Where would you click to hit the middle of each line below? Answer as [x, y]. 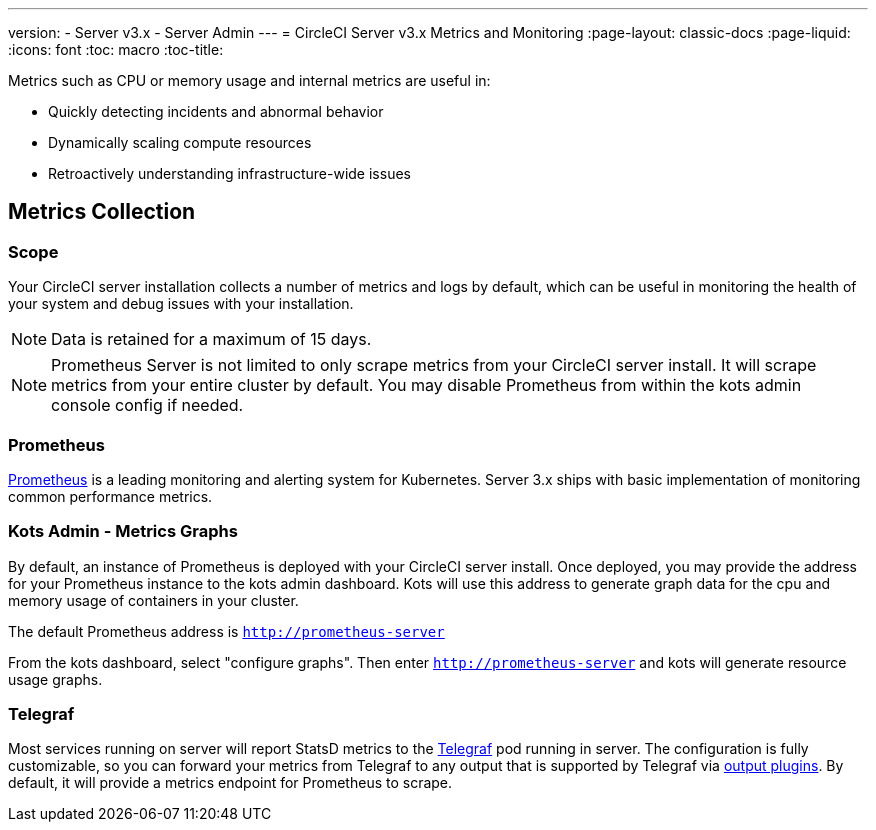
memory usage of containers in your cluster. [153, 600]
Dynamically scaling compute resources [180, 142]
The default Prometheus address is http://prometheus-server [226, 631]
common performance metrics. [110, 496]
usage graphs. [55, 679]
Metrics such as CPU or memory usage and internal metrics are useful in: [249, 80]
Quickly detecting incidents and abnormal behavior [216, 111]
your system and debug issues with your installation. [181, 304]
